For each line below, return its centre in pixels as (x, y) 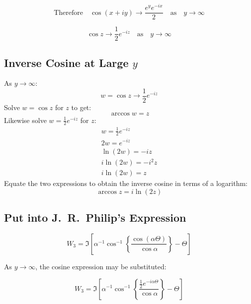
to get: (81, 107)
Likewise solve (25, 120)
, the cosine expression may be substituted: (101, 266)
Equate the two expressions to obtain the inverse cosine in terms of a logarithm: (126, 183)
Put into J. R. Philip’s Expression (95, 217)
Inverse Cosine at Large (66, 62)
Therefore (69, 13)
